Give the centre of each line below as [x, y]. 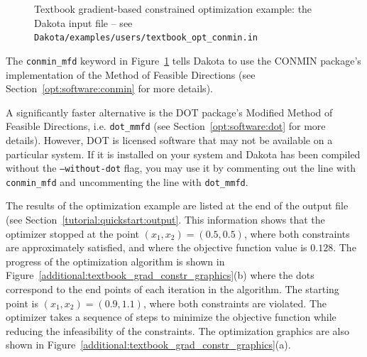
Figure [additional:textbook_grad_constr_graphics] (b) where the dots [160, 275]
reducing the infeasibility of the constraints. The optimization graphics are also [177, 330]
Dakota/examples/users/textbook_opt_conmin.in [146, 38]
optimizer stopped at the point [72, 233]
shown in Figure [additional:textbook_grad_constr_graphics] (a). [148, 345]
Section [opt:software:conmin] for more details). [109, 88]
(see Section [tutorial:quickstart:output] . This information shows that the [165, 220]
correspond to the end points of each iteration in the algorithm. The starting [172, 289]
